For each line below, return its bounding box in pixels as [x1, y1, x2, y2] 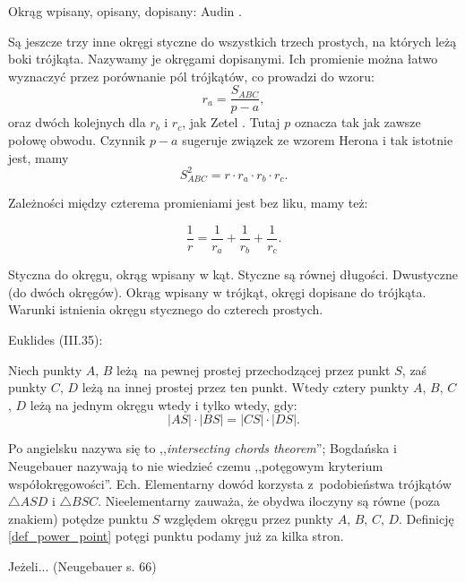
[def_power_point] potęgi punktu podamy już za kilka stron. [8, 526, 344, 545]
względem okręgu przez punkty [163, 509, 333, 527]
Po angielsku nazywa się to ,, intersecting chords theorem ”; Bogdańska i [8, 439, 397, 458]
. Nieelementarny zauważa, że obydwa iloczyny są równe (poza [98, 492, 440, 510]
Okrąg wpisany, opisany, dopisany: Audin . [8, 2, 242, 20]
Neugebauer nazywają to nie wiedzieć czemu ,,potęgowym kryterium [8, 457, 383, 475]
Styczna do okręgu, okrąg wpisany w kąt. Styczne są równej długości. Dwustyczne [8, 265, 458, 284]
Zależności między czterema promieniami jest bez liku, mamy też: [8, 193, 368, 212]
